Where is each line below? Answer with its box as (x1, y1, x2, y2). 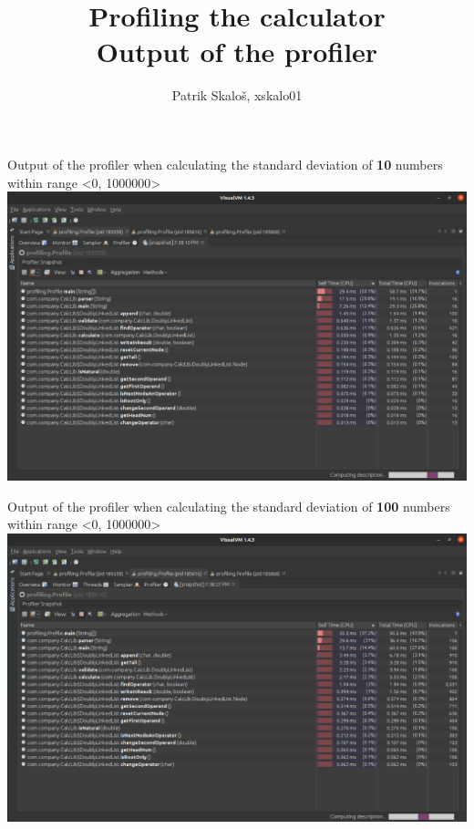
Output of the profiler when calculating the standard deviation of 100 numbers (7, 496, 450, 515)
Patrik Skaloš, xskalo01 (171, 86, 303, 105)
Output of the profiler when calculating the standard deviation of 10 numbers (7, 154, 443, 173)
